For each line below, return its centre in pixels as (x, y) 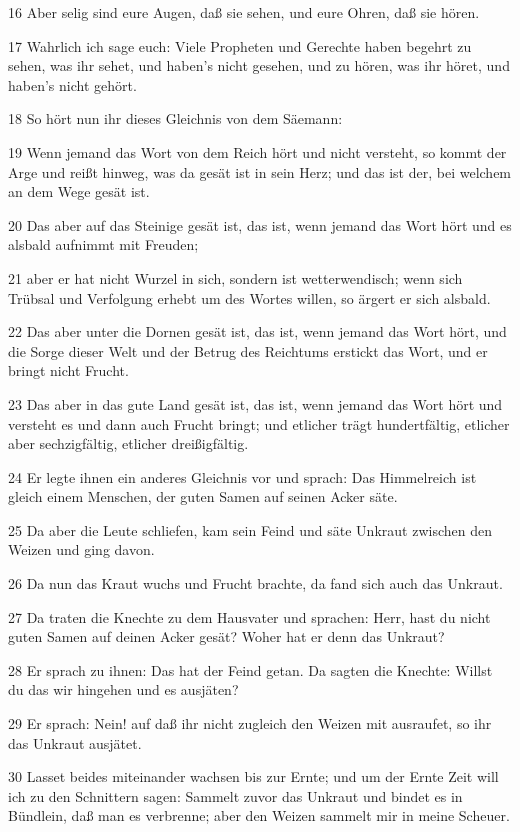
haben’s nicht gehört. (72, 84)
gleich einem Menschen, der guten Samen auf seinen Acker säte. (203, 496)
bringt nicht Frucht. (68, 370)
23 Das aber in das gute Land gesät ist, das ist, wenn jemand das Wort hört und (255, 403)
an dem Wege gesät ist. (79, 191)
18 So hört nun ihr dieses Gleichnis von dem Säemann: (175, 118)
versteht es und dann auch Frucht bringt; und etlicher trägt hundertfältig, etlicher (259, 423)
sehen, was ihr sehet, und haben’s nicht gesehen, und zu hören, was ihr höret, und (259, 65)
